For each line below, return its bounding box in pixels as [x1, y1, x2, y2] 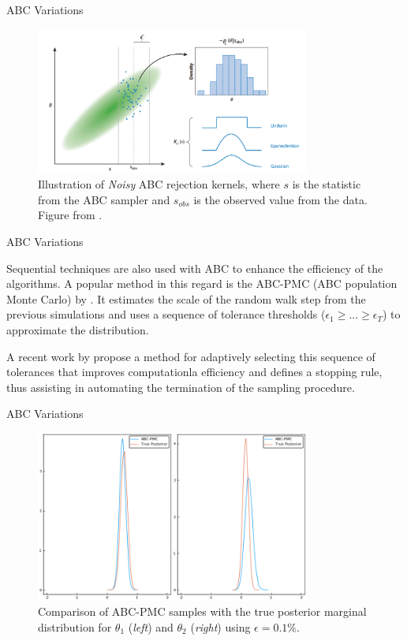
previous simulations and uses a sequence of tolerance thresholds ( [6, 306, 326, 322]
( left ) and [128, 618, 174, 635]
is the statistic [292, 176, 361, 192]
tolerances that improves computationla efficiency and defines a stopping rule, [6, 363, 383, 380]
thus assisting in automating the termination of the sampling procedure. [6, 378, 355, 395]
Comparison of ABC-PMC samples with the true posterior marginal [38, 603, 367, 620]
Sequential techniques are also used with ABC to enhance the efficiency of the [6, 259, 383, 276]
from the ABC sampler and [38, 191, 170, 207]
